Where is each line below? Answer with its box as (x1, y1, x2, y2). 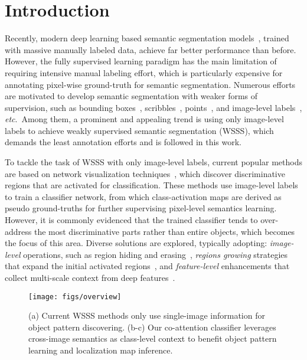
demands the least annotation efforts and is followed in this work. (5, 136, 242, 148)
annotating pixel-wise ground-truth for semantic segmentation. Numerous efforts (5, 78, 296, 90)
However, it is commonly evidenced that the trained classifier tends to (5, 214, 258, 226)
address (5, 225, 32, 237)
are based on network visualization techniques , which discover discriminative (5, 167, 285, 179)
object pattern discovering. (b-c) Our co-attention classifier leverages (28, 320, 276, 333)
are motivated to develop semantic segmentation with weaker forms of (5, 90, 258, 102)
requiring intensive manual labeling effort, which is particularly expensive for (5, 66, 283, 78)
